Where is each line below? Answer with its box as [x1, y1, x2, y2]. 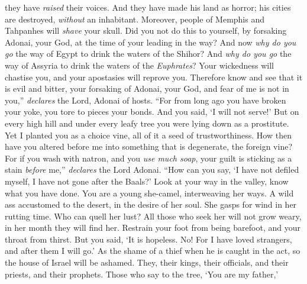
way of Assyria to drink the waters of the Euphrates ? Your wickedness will [5, 59, 274, 71]
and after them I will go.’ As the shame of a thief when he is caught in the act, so [5, 244, 300, 257]
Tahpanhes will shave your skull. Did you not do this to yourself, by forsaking [5, 24, 287, 37]
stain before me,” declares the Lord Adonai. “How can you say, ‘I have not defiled [5, 163, 299, 176]
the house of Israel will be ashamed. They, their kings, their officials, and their [5, 256, 289, 269]
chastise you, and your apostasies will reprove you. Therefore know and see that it [5, 70, 303, 83]
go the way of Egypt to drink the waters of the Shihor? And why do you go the [5, 47, 292, 60]
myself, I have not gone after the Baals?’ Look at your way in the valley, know [5, 175, 289, 187]
